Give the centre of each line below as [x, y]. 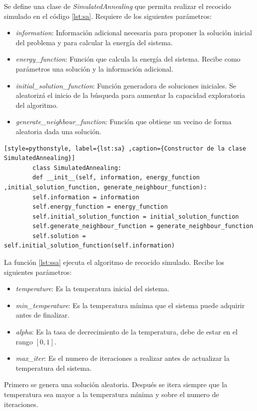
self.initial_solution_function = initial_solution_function [136, 216]
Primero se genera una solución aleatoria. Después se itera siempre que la [116, 384]
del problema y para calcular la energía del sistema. [94, 42]
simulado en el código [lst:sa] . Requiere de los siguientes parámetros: [108, 16]
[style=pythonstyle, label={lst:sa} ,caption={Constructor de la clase [125, 148]
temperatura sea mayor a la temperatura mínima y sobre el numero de [112, 394]
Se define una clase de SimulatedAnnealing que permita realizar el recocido [118, 6]
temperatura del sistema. [54, 368]
